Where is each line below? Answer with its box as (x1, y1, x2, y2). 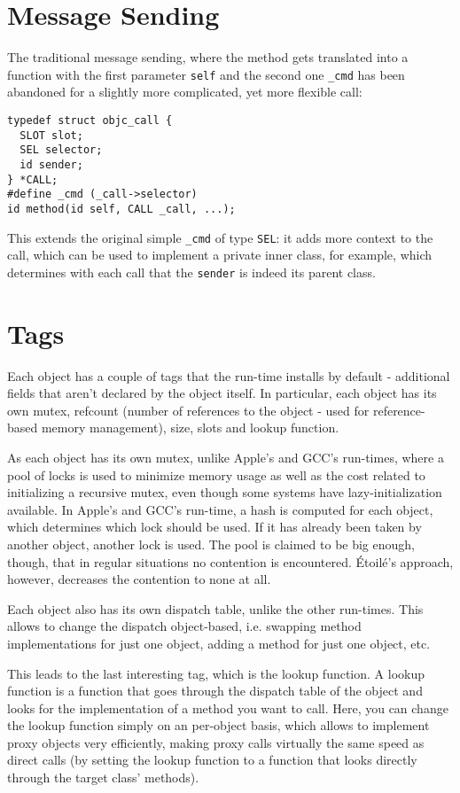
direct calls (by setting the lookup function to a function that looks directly (7, 750, 417, 769)
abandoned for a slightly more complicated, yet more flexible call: (7, 82, 363, 101)
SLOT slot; (19, 128, 83, 142)
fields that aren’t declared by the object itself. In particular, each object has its (7, 384, 437, 402)
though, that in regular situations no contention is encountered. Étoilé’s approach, (7, 552, 454, 571)
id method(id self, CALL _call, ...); (7, 202, 236, 215)
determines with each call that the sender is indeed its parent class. (7, 262, 376, 281)
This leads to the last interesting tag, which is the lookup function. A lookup (7, 664, 425, 682)
